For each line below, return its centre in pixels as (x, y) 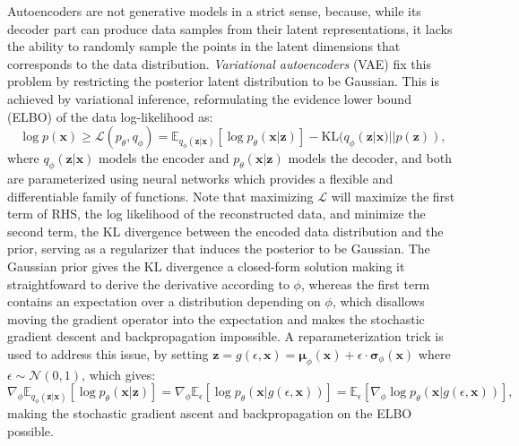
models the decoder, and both (370, 158)
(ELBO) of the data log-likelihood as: (110, 116)
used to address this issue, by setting (108, 353)
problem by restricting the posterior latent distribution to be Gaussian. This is (223, 81)
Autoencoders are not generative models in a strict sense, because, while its (214, 11)
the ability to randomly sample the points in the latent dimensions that (204, 46)
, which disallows (378, 301)
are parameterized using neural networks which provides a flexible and (200, 179)
